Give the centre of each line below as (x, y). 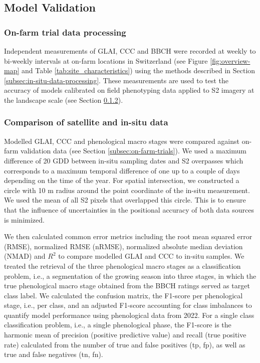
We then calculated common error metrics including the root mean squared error (128, 236)
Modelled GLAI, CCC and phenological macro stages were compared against (122, 141)
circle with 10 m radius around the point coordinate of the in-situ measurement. (127, 190)
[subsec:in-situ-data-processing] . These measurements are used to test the (116, 80)
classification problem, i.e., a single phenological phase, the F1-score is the (118, 325)
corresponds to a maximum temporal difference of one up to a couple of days (122, 170)
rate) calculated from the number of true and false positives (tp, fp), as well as (125, 344)
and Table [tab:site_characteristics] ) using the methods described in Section (139, 70)
